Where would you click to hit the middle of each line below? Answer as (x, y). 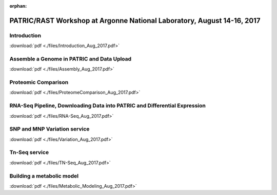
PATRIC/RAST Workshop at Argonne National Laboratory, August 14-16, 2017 (135, 20)
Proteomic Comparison (39, 82)
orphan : (18, 6)
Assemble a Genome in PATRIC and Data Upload (71, 59)
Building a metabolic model (44, 176)
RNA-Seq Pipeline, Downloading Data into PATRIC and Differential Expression (108, 106)
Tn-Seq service (29, 153)
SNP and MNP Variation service (50, 129)
